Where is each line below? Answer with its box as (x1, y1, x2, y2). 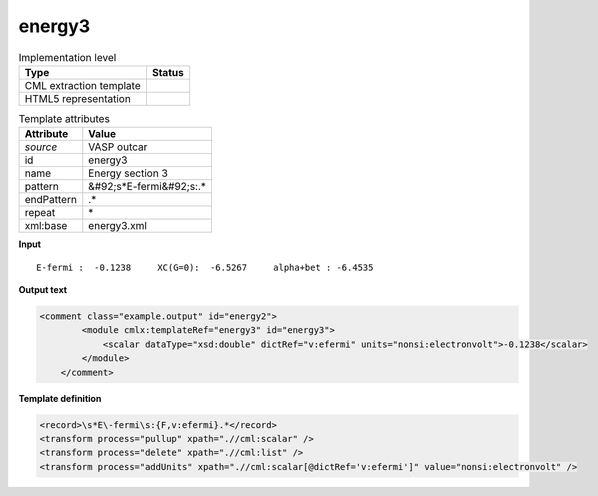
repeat (24, 206, 56, 220)
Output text (18, 284, 68, 296)
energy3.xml (88, 219, 147, 233)
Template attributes (18, 112, 110, 126)
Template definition (18, 392, 102, 404)
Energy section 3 (88, 166, 169, 180)
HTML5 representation (24, 91, 132, 105)
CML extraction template (24, 78, 141, 92)
